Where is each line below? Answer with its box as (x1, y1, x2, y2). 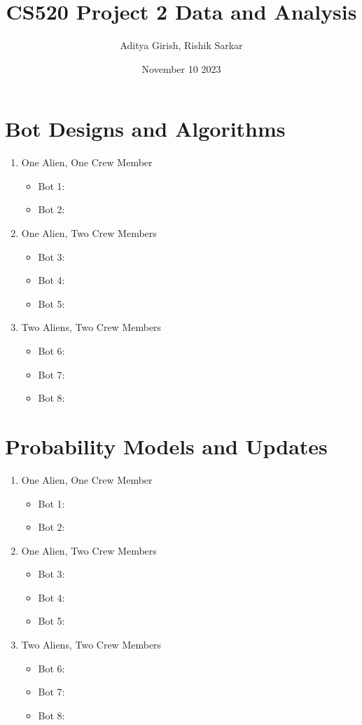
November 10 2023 (141, 61, 221, 76)
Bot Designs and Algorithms (5, 114, 286, 143)
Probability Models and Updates (5, 431, 328, 460)
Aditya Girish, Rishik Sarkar (120, 38, 243, 53)
